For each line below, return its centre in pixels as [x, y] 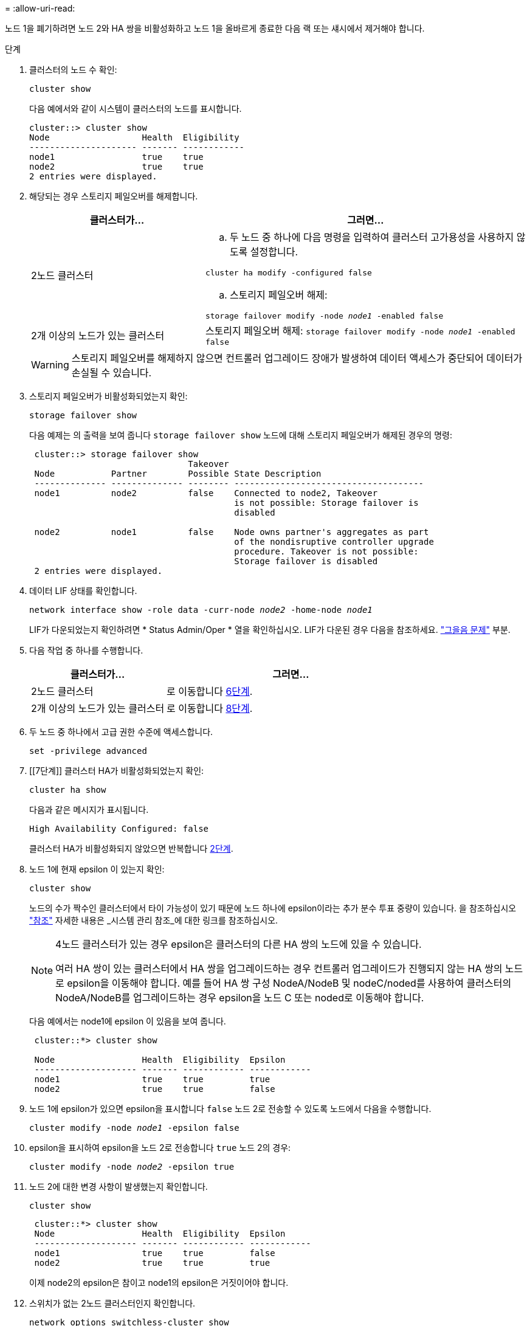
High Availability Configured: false [119, 829]
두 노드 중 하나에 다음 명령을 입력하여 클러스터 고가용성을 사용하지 [372, 237]
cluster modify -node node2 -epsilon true [132, 1167]
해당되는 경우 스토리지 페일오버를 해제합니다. [114, 196]
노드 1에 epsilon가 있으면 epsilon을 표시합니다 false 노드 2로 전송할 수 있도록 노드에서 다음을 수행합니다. [230, 1109]
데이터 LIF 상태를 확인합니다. [83, 591]
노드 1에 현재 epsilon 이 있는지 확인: [97, 869]
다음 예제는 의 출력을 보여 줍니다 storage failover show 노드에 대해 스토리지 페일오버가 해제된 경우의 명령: [241, 435]
